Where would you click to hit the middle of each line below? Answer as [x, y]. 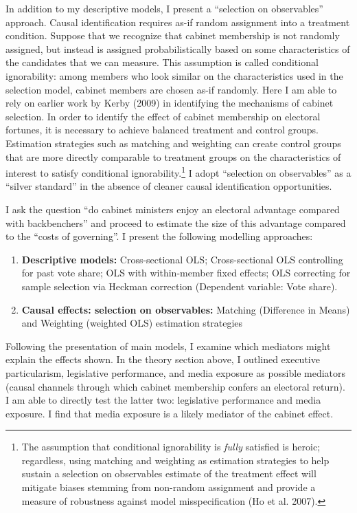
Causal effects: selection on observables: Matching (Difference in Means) [186, 309]
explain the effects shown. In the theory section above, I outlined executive [163, 359]
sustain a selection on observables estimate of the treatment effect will [169, 473]
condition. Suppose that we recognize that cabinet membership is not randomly [173, 35]
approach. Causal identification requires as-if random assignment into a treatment [178, 22]
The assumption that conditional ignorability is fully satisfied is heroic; [171, 447]
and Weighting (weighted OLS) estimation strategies [132, 323]
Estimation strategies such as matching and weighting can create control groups [173, 143]
